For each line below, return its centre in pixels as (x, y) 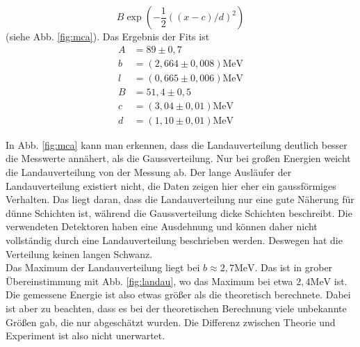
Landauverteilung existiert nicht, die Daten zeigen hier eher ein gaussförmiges (171, 185)
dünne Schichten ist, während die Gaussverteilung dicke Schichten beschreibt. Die (179, 212)
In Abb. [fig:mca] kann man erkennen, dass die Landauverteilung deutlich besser (177, 144)
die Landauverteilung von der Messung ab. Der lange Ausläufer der (149, 171)
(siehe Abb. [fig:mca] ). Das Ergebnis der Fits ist (108, 36)
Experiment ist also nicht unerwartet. (85, 336)
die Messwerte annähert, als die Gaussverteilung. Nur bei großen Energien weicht (178, 158)
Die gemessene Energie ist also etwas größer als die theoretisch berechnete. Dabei (178, 294)
